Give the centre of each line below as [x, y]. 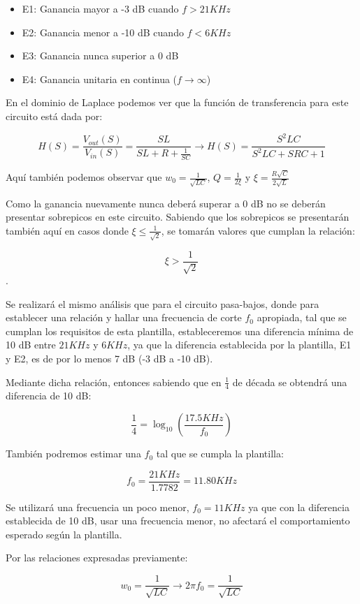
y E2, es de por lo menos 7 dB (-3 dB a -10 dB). [109, 359]
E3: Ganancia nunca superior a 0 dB [100, 56]
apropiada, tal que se [302, 317]
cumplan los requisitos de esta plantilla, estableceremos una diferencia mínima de [180, 331]
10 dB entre [31, 345]
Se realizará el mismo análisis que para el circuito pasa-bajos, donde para [163, 303]
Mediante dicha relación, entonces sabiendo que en [114, 382]
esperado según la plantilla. [64, 534]
